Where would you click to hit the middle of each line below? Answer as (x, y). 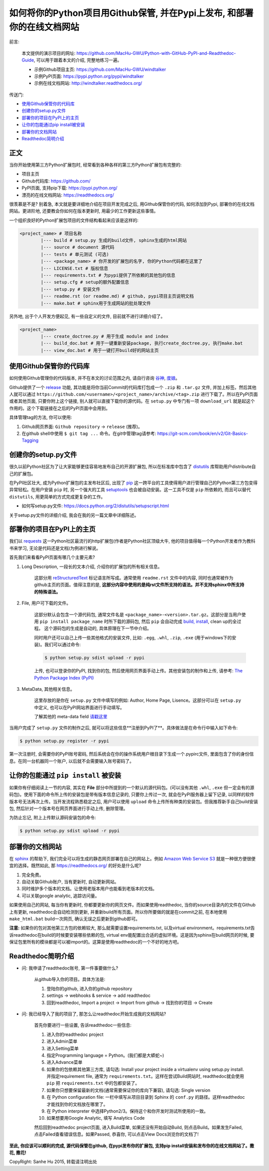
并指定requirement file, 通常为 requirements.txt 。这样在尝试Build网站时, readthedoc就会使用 (145, 1076)
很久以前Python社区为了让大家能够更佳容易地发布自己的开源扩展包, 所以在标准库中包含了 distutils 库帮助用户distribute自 (133, 467)
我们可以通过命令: (63, 645)
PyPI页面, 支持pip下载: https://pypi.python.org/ (69, 188)
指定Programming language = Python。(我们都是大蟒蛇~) (105, 1055)
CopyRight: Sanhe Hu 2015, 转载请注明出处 (53, 1162)
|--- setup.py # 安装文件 (70, 289)
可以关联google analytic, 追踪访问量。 (61, 896)
